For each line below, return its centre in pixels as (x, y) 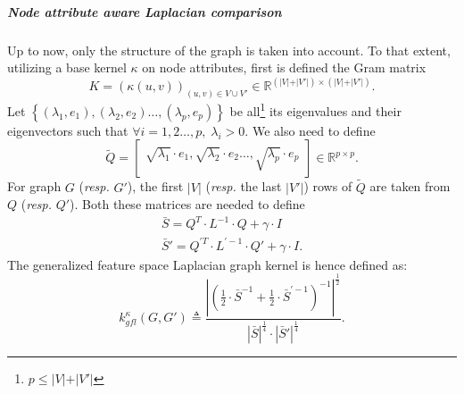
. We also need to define (310, 130)
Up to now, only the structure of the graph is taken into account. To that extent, (229, 50)
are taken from (410, 186)
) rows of (328, 186)
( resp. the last (244, 186)
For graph (34, 186)
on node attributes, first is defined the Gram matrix (284, 67)
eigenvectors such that (68, 130)
